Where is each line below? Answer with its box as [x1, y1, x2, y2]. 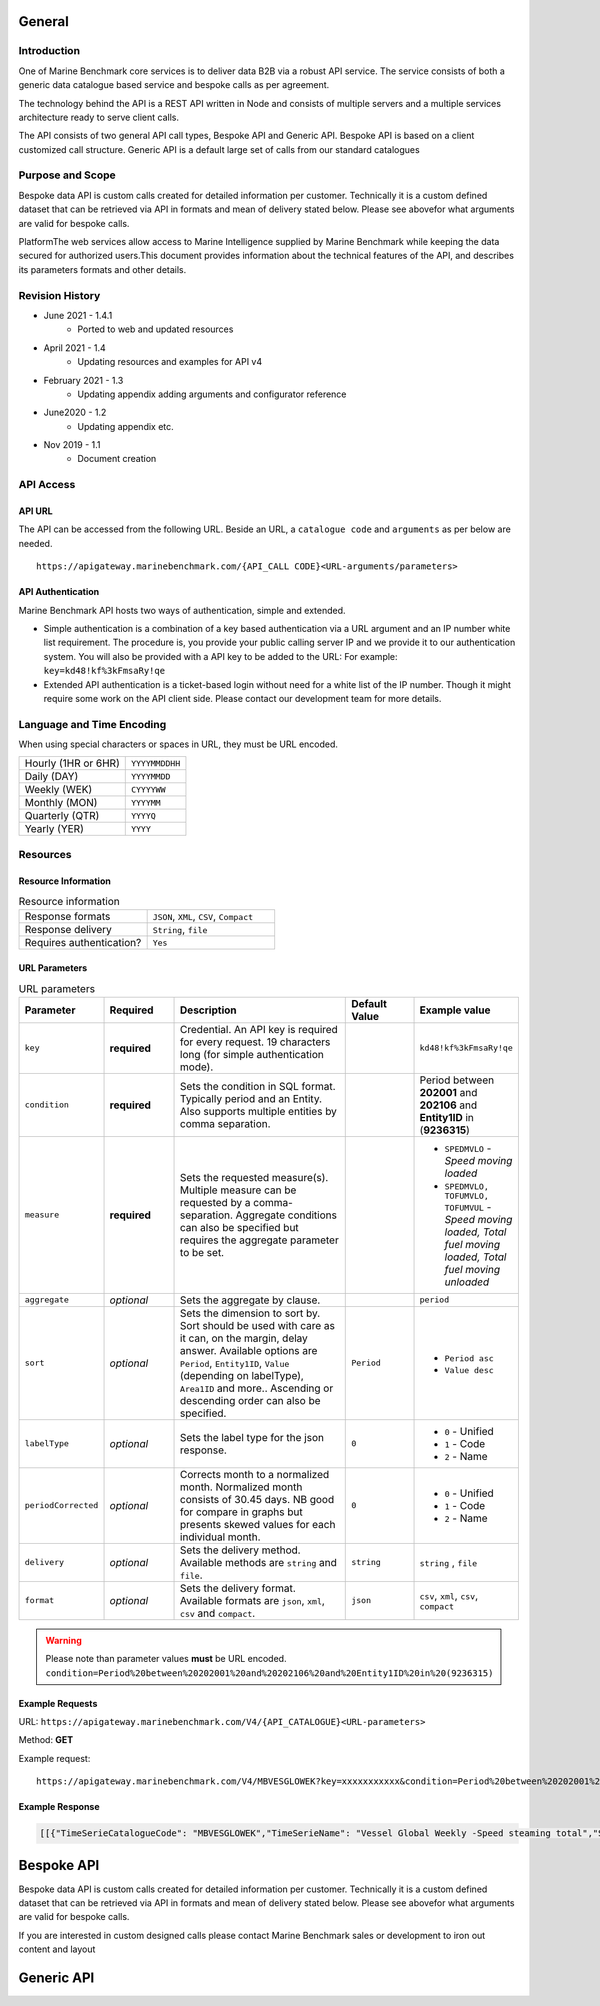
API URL [18, 505, 54, 517]
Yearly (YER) [24, 822, 84, 836]
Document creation [77, 453, 157, 465]
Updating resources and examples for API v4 [77, 356, 263, 368]
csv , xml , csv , [419, 1589, 479, 1603]
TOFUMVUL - [444, 1200, 492, 1214]
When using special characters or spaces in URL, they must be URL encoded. [18, 738, 339, 750]
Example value [419, 1003, 491, 1017]
